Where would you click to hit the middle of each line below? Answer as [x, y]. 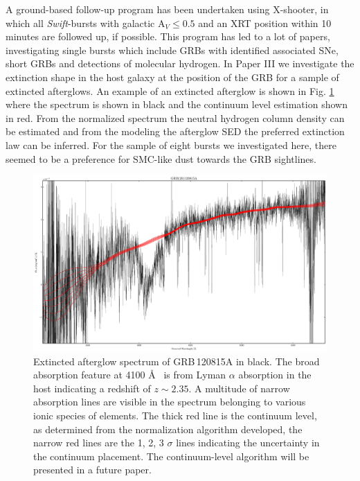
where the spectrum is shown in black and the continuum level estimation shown [177, 104]
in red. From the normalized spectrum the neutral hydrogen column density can [175, 117]
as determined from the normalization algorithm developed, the [168, 429]
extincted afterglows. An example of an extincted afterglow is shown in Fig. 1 [170, 90]
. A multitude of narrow [239, 388]
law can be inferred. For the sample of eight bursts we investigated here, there [171, 145]
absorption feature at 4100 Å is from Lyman [130, 375]
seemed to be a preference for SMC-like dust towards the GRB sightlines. [161, 158]
